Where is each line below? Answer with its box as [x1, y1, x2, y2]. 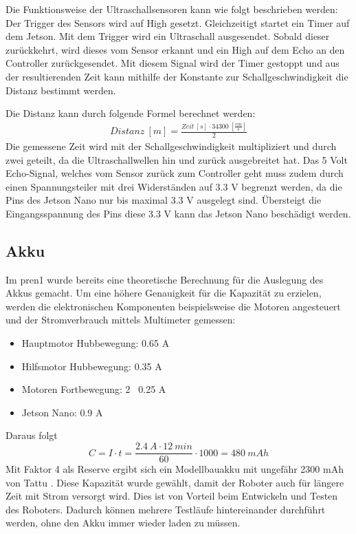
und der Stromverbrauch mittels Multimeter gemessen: [5, 312, 236, 327]
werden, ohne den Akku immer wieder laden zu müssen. [5, 515, 241, 530]
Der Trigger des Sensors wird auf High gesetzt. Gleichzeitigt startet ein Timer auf [5, 15, 350, 30]
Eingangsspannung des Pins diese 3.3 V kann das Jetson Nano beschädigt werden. [5, 206, 351, 220]
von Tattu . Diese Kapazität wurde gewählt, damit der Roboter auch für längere [5, 475, 344, 489]
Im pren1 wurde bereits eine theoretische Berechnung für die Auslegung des [5, 272, 324, 286]
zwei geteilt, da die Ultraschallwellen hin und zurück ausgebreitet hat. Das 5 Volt [5, 152, 348, 167]
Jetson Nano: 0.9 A [21, 405, 103, 419]
